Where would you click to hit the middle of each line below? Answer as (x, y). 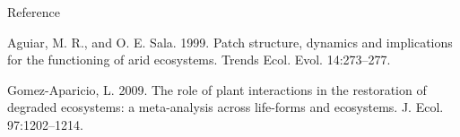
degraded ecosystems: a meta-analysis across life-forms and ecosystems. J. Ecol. (226, 107)
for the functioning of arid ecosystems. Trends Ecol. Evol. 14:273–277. (199, 60)
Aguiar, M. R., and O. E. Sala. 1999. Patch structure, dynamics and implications (230, 42)
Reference (34, 12)
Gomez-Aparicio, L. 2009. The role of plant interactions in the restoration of (217, 89)
